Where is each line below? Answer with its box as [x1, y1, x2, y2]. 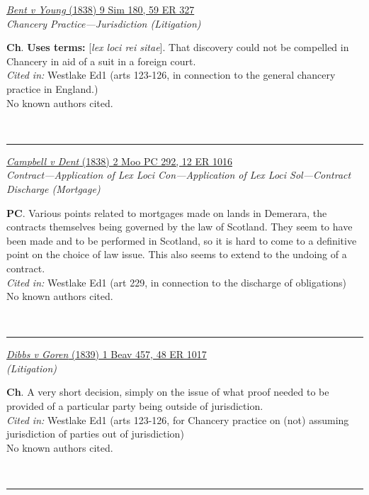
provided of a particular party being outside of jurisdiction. [6, 399, 263, 413]
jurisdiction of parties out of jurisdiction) [6, 426, 184, 441]
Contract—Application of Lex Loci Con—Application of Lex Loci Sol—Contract [6, 167, 351, 182]
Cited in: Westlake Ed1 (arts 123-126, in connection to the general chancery [6, 67, 336, 82]
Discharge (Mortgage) [6, 181, 101, 196]
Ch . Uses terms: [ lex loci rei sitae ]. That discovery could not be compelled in [6, 40, 349, 55]
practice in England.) [6, 81, 98, 96]
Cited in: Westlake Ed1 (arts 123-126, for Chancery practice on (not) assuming [6, 412, 349, 427]
